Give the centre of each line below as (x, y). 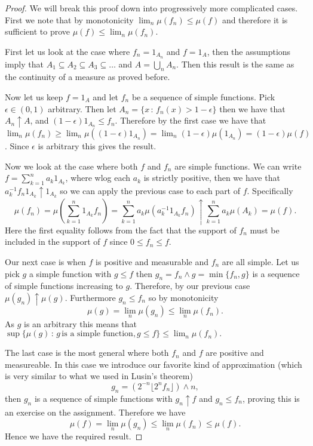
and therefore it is (255, 19)
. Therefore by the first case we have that (191, 120)
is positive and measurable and (152, 261)
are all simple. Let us (260, 261)
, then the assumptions (249, 51)
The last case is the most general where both (87, 353)
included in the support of (53, 242)
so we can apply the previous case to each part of (150, 190)
